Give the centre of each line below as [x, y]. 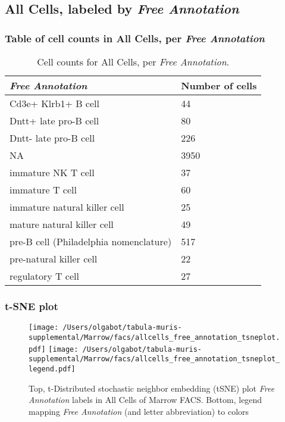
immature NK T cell [52, 172]
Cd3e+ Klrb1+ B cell [54, 103]
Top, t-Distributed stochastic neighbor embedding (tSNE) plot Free [152, 388]
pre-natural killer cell [54, 259]
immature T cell [43, 190]
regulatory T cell [44, 276]
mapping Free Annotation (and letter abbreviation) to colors [139, 411]
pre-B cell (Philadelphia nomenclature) [91, 241]
